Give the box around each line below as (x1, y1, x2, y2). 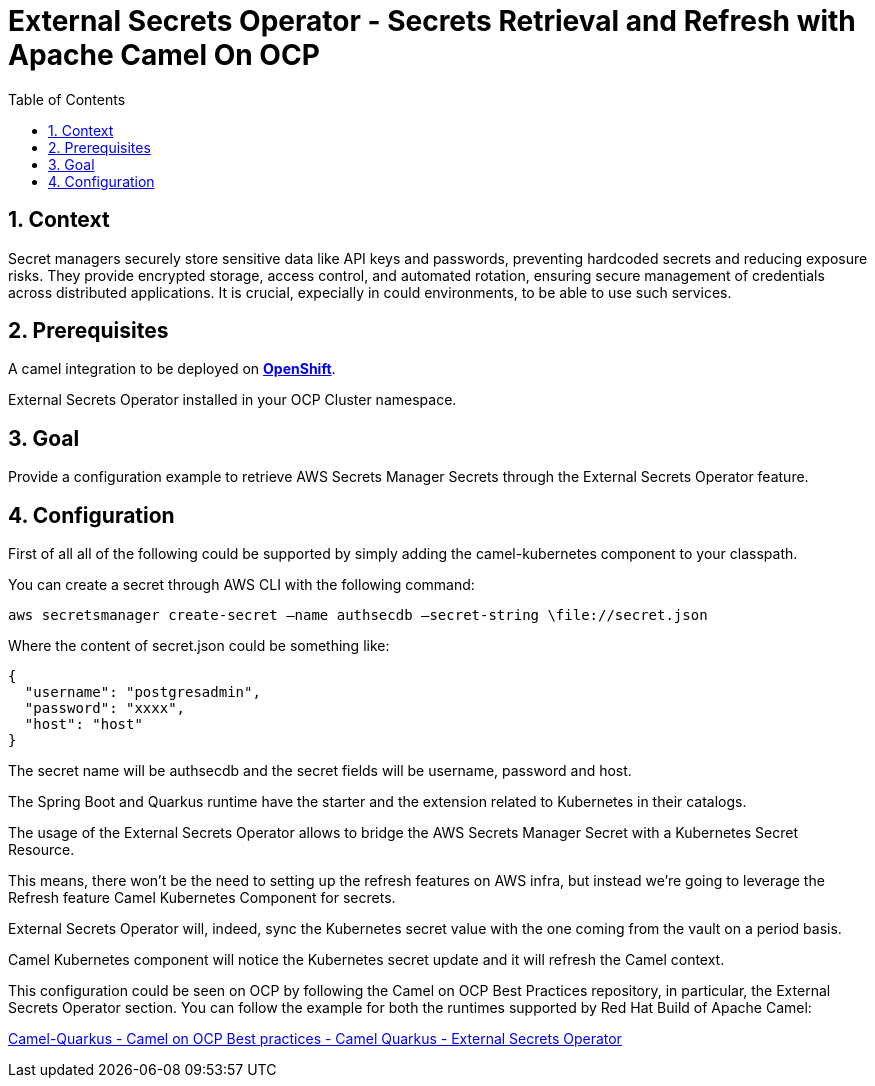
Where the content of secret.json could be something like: (8, 637, 390, 655)
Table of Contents (8, 90, 126, 108)
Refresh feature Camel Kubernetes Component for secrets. (8, 889, 396, 907)
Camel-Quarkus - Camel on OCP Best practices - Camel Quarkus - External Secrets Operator (8, 1030, 622, 1048)
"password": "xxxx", (24, 700, 186, 717)
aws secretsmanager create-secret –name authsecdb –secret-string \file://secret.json (8, 607, 708, 624)
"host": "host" (24, 716, 143, 733)
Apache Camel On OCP (8, 38, 320, 72)
